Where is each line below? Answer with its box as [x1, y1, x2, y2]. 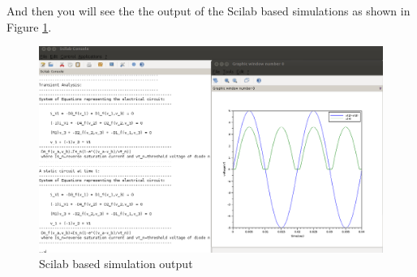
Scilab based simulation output [39, 255, 193, 272]
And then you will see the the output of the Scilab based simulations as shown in [6, 2, 411, 19]
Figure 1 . [6, 18, 52, 35]
